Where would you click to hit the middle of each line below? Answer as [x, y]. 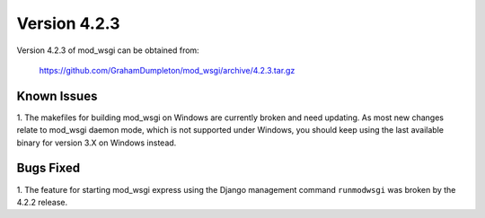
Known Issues [57, 96]
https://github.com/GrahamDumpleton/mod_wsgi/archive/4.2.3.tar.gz [167, 70]
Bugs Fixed [48, 168]
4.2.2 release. [42, 202]
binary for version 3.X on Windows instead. [97, 143]
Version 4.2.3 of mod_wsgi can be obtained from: [108, 50]
